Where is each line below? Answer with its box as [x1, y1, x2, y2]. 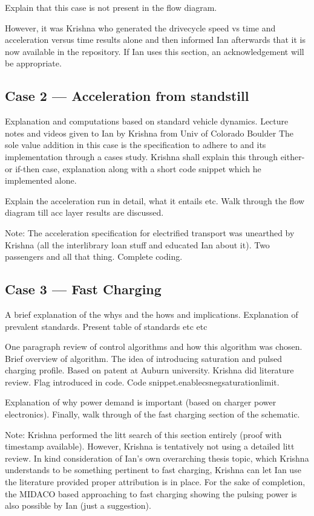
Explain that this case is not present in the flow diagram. [5, 1, 217, 13]
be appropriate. [5, 57, 62, 69]
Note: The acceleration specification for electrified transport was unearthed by [5, 226, 295, 239]
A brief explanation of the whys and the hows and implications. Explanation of [5, 308, 298, 320]
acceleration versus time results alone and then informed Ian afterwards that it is [5, 33, 306, 46]
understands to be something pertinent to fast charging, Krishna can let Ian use [5, 463, 301, 476]
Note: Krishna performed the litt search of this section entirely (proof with [5, 428, 282, 440]
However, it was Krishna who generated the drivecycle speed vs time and [5, 21, 276, 34]
